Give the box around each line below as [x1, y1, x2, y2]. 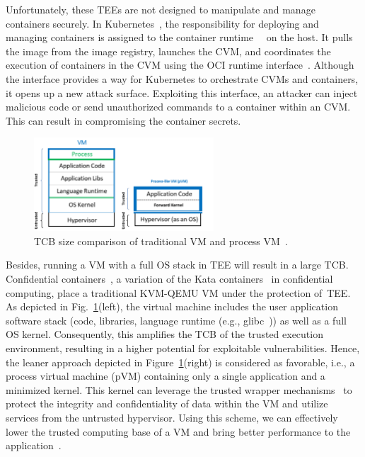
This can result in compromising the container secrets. [6, 113, 241, 128]
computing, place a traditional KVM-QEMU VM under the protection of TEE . [6, 285, 351, 300]
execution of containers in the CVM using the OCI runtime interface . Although [6, 57, 354, 72]
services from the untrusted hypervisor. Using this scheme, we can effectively [6, 410, 338, 424]
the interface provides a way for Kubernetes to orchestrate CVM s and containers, [6, 71, 359, 86]
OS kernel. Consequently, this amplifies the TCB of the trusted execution [6, 327, 323, 342]
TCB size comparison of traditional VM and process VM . [34, 233, 288, 248]
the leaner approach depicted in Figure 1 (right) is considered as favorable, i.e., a [6, 354, 355, 369]
